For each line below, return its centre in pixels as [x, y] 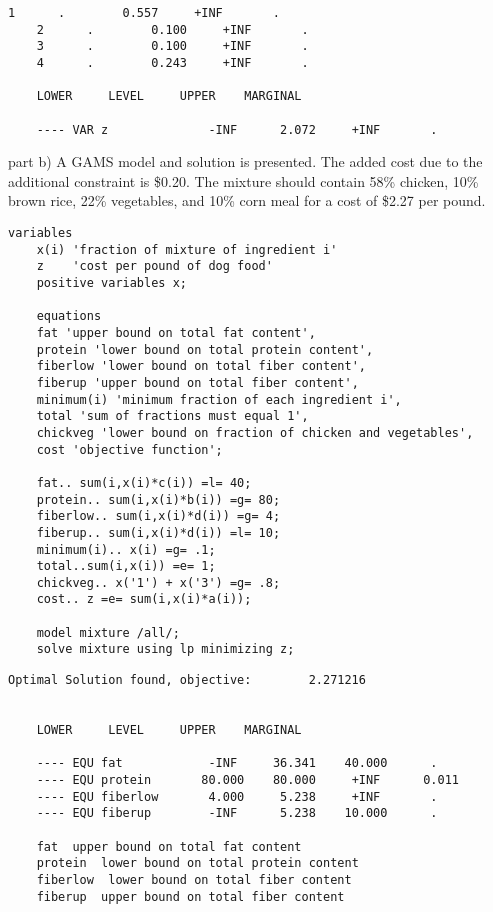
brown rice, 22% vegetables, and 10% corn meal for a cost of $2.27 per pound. [247, 200]
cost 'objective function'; [129, 449]
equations [69, 316]
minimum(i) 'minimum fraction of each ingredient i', [219, 399]
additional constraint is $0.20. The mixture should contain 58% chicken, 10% [243, 180]
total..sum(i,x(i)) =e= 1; [126, 566]
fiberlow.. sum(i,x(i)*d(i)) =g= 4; [158, 516]
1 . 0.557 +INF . [144, 13]
